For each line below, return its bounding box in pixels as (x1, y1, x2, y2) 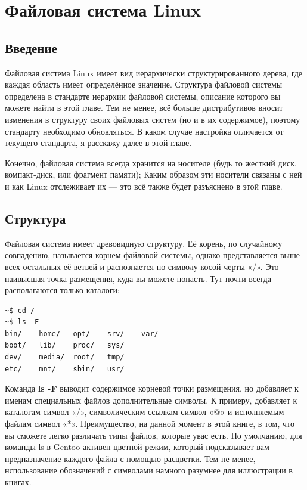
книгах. (5, 476, 32, 488)
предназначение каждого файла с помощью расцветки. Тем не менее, (5, 452, 256, 464)
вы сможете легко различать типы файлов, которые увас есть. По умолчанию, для (5, 429, 302, 441)
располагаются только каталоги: (5, 284, 120, 296)
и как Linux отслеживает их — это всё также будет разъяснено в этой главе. (5, 179, 283, 192)
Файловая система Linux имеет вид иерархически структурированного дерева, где (5, 66, 303, 79)
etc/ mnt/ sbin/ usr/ (5, 364, 125, 373)
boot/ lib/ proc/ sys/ (5, 341, 125, 350)
